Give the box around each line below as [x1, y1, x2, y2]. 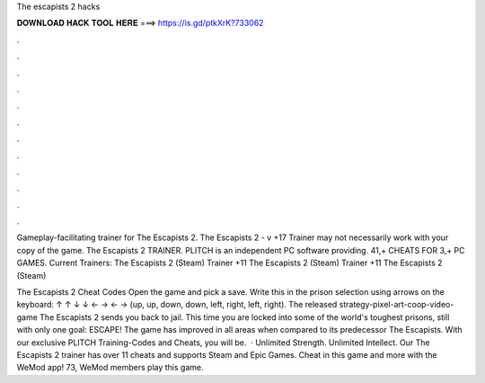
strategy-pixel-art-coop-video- [339, 299, 454, 310]
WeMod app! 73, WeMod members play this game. [16, 362, 204, 373]
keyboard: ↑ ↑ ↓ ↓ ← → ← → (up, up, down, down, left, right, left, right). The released [16, 299, 338, 310]
